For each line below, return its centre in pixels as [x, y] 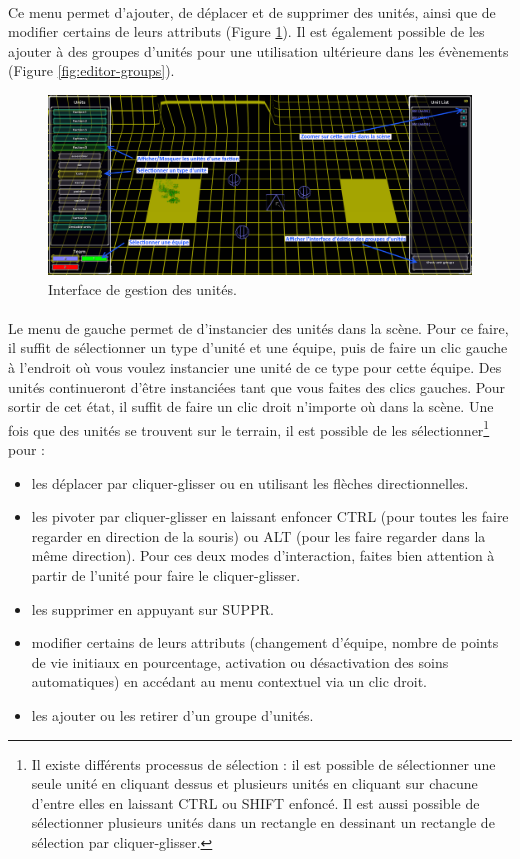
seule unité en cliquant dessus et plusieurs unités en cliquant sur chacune [254, 783]
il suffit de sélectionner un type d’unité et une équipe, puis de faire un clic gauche [258, 347]
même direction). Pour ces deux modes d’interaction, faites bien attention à [263, 555]
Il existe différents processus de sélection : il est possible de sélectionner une [263, 763]
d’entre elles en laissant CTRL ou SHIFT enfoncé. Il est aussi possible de [255, 802]
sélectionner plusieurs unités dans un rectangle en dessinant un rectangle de [263, 822]
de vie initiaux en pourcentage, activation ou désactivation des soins [240, 661]
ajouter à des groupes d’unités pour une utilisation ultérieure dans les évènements [258, 50]
